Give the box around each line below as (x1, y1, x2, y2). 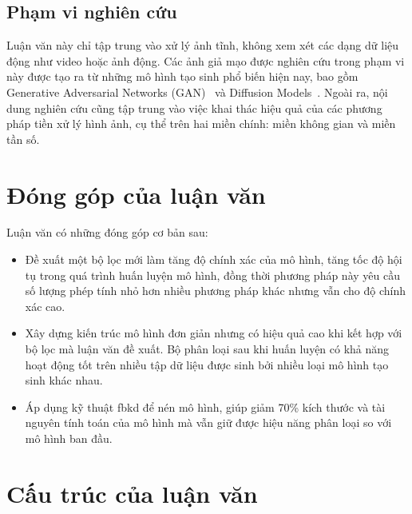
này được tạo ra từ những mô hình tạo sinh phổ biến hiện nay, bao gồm (6, 68, 359, 85)
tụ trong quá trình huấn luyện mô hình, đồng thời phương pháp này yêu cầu (25, 266, 400, 283)
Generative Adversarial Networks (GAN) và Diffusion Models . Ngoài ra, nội (6, 83, 388, 100)
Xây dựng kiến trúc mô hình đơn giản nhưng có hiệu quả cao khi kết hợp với (25, 325, 402, 341)
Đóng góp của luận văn (6, 177, 266, 210)
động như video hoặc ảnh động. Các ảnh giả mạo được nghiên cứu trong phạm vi (6, 52, 405, 69)
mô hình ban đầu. (25, 430, 113, 447)
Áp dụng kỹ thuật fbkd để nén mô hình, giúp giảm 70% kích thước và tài (25, 398, 386, 415)
